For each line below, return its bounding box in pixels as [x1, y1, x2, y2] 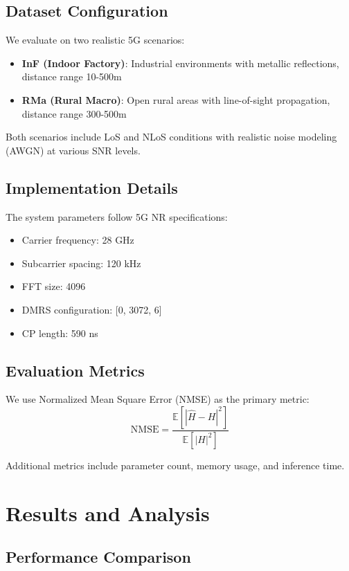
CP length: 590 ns [21, 325, 98, 340]
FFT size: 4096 [21, 279, 86, 293]
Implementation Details [6, 176, 178, 198]
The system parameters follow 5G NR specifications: [6, 209, 228, 224]
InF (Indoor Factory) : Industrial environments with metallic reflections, [21, 55, 339, 70]
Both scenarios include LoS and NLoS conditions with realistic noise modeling [6, 129, 337, 144]
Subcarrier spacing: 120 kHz [21, 255, 141, 270]
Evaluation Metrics [6, 359, 145, 381]
